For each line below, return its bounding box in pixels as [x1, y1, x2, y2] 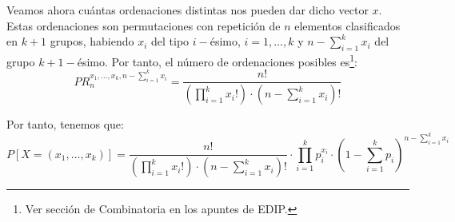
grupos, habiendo [50, 33, 134, 50]
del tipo [151, 33, 190, 50]
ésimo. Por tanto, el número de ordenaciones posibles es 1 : [77, 50, 357, 69]
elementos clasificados [294, 17, 401, 34]
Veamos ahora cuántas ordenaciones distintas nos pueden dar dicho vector [6, 2, 369, 18]
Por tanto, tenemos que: [6, 116, 124, 133]
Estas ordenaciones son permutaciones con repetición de [6, 17, 281, 34]
